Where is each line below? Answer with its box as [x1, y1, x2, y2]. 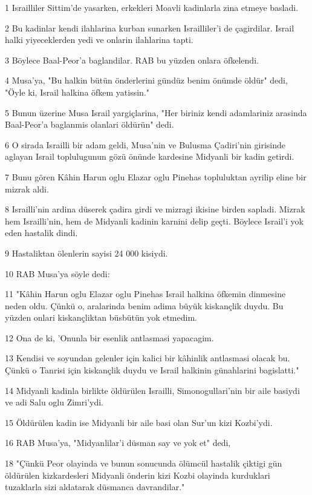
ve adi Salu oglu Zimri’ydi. [5, 396, 104, 408]
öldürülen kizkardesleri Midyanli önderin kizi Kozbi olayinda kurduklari [5, 468, 270, 481]
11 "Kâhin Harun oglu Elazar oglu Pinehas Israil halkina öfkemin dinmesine [5, 287, 286, 300]
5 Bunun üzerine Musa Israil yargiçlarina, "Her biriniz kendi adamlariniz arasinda [5, 106, 307, 119]
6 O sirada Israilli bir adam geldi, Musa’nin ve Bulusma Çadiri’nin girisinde [5, 138, 286, 151]
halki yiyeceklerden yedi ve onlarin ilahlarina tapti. [5, 33, 193, 46]
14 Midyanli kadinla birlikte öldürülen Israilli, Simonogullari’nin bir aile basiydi [5, 384, 300, 396]
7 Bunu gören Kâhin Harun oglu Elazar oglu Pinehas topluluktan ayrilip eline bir [5, 170, 307, 183]
